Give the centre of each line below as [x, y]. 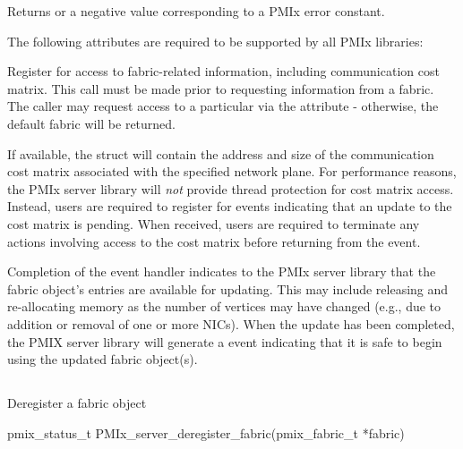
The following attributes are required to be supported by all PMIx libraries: [215, 41]
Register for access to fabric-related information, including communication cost [223, 71]
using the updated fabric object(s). [103, 359]
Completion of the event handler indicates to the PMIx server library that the [222, 271]
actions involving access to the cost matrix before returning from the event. [214, 241]
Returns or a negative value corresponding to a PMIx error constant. [196, 11]
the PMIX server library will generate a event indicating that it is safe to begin [225, 341]
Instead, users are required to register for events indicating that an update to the [230, 206]
